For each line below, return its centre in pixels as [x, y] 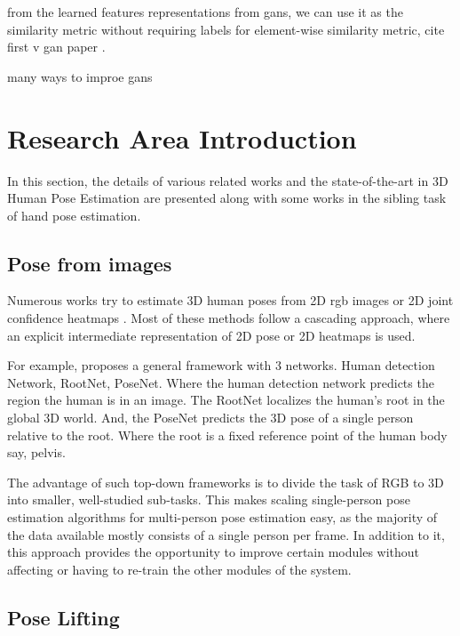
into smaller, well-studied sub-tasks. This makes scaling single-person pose [209, 499]
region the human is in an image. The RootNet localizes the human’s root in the [226, 400]
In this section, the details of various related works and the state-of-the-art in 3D [228, 180]
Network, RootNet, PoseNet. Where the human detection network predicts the [221, 382]
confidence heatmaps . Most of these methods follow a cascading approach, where [229, 318]
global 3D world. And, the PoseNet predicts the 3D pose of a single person [210, 418]
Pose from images [90, 263]
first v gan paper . [56, 47]
